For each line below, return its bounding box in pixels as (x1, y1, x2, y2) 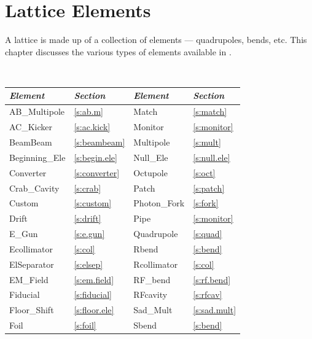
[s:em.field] (74, 273, 114, 286)
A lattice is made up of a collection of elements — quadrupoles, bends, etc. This (5, 33, 307, 46)
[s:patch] (193, 181, 225, 194)
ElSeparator (9, 257, 54, 270)
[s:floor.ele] (74, 303, 114, 316)
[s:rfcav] (193, 288, 222, 301)
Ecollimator (9, 242, 53, 255)
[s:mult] (193, 136, 221, 148)
